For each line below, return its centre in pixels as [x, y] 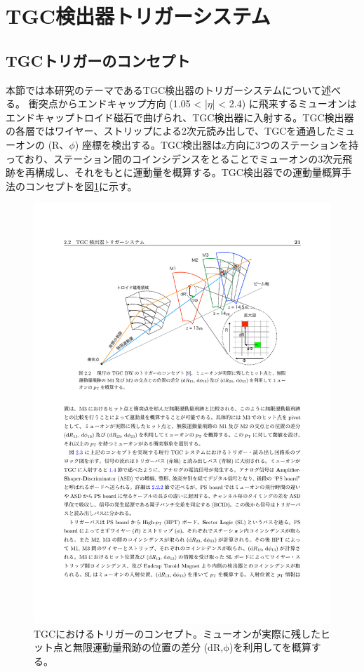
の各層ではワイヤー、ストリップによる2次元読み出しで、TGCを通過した [171, 131]
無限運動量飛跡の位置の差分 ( [140, 647]
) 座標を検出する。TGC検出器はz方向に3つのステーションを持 [217, 144]
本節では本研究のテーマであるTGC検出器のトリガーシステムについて [163, 89]
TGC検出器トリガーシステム [138, 16]
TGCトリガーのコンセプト [98, 60]
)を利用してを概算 [270, 647]
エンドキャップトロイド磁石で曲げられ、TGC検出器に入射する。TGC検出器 [180, 117]
